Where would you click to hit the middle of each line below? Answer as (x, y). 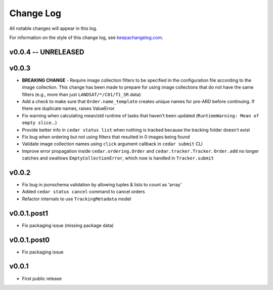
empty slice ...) (39, 123)
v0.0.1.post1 (29, 213)
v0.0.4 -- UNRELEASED (47, 52)
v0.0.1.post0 (30, 240)
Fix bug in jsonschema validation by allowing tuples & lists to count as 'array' (102, 185)
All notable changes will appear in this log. (53, 28)
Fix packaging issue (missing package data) (68, 225)
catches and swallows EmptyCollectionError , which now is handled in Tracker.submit (118, 158)
